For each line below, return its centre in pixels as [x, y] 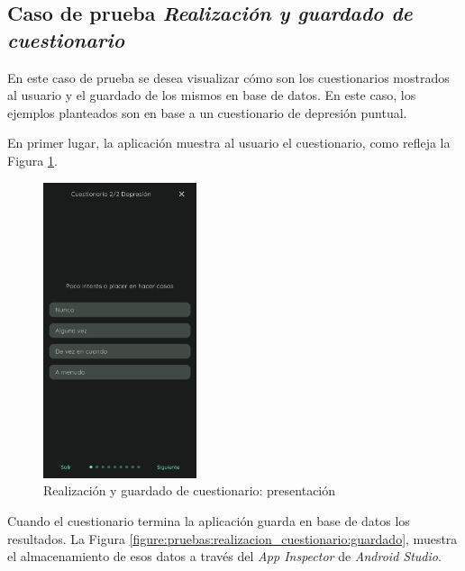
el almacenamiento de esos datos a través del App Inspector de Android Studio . [224, 556]
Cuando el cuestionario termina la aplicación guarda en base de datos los [209, 521]
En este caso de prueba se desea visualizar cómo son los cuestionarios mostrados [228, 77]
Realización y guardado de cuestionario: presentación [190, 490]
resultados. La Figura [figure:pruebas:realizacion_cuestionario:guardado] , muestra [232, 538]
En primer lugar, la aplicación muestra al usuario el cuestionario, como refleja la [229, 143]
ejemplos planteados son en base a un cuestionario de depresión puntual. [207, 112]
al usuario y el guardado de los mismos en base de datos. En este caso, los [212, 95]
